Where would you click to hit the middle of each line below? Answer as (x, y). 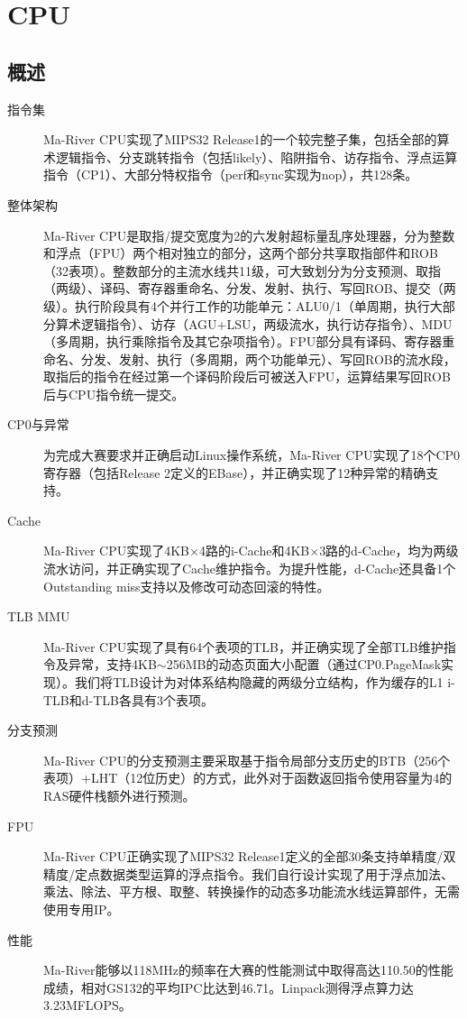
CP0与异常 (38, 424)
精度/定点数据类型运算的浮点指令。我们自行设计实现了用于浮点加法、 (248, 873)
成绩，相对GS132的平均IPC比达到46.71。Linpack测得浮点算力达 (229, 987)
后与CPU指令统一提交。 (114, 394)
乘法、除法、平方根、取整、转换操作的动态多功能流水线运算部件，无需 (252, 891)
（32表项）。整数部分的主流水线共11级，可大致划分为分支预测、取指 (242, 270)
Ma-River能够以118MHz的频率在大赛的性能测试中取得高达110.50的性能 (248, 970)
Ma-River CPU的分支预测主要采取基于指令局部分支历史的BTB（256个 (247, 760)
